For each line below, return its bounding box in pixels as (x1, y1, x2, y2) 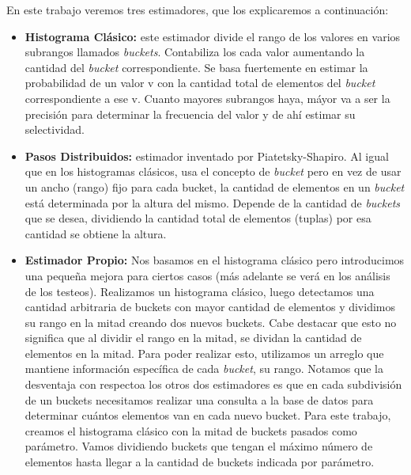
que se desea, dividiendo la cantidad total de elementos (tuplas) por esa (25, 210, 371, 226)
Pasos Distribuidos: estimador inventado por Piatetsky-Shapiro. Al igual (25, 147, 389, 164)
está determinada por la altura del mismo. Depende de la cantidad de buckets (25, 194, 401, 211)
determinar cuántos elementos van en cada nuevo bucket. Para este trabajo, (25, 407, 391, 424)
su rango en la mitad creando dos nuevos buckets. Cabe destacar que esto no (25, 313, 397, 330)
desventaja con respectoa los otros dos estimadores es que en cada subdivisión (25, 376, 402, 393)
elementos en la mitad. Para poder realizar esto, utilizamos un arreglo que (25, 344, 384, 361)
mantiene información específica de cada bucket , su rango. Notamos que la (25, 360, 383, 377)
